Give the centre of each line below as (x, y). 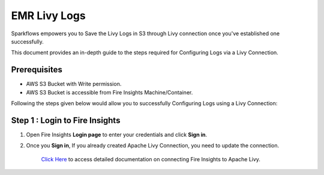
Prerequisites (37, 70)
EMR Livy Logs (49, 16)
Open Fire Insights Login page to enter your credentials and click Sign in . (116, 134)
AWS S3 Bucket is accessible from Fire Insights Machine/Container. (109, 92)
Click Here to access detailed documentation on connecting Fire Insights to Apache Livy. (151, 159)
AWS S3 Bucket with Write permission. (74, 84)
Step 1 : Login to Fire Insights (66, 120)
